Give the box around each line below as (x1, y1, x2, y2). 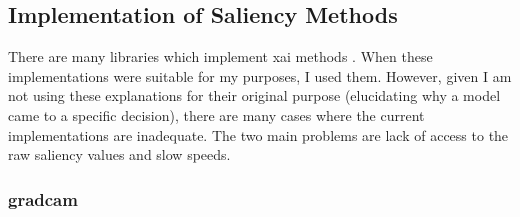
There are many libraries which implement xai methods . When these (8, 46, 433, 67)
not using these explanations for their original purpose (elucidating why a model (8, 85, 501, 106)
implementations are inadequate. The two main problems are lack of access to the (8, 124, 509, 145)
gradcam (8, 186, 78, 211)
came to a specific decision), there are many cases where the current (8, 104, 425, 125)
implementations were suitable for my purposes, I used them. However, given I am (8, 65, 512, 86)
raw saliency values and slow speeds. (8, 144, 231, 165)
